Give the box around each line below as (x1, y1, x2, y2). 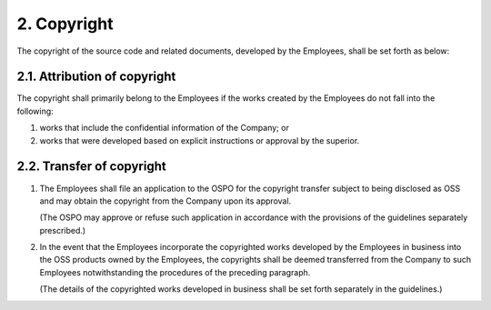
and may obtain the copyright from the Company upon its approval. (39, 195, 292, 206)
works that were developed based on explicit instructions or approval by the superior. (39, 135, 360, 145)
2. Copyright (16, 14, 114, 34)
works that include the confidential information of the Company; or (39, 123, 290, 134)
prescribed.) (39, 225, 86, 235)
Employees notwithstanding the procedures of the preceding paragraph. (39, 266, 311, 277)
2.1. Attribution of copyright (16, 69, 176, 85)
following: (16, 105, 54, 116)
